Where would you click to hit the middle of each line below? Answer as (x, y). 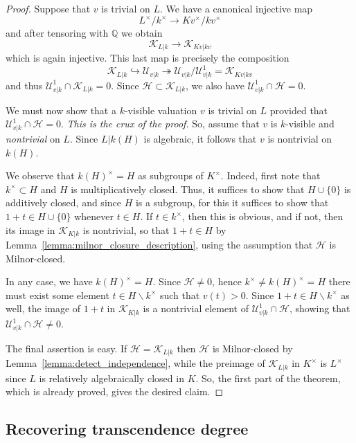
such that (180, 295)
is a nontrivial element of (196, 308)
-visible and (310, 124)
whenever (94, 216)
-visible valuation (161, 110)
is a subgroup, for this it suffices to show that (232, 202)
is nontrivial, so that (126, 229)
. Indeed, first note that (270, 175)
